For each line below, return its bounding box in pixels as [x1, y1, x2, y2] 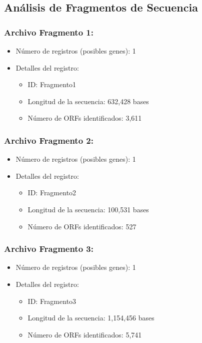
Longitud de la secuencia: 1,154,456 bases [27, 312, 154, 323]
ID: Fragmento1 [27, 79, 76, 90]
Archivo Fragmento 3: [4, 242, 93, 255]
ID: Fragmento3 [27, 295, 76, 306]
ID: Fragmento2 [27, 187, 76, 198]
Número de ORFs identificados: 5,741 [27, 329, 142, 339]
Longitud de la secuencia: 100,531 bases [27, 204, 149, 214]
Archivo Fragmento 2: [4, 134, 93, 146]
